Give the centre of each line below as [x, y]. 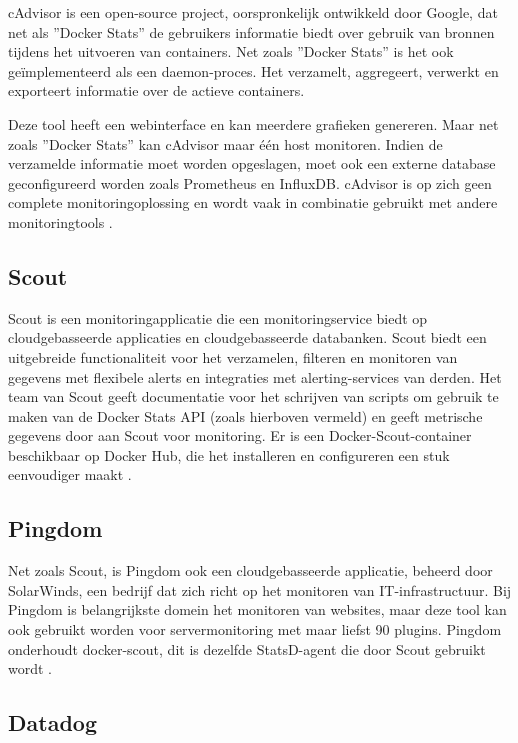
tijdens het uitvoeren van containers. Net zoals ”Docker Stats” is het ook [231, 51]
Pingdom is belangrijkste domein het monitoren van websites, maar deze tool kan [257, 609]
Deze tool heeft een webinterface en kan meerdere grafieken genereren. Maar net [253, 123]
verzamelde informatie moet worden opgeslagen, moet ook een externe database [252, 163]
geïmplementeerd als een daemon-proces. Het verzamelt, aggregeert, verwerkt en [253, 70]
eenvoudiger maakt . [70, 474]
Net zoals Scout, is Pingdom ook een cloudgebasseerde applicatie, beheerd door [250, 570]
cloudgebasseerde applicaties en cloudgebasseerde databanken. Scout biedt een [247, 337]
